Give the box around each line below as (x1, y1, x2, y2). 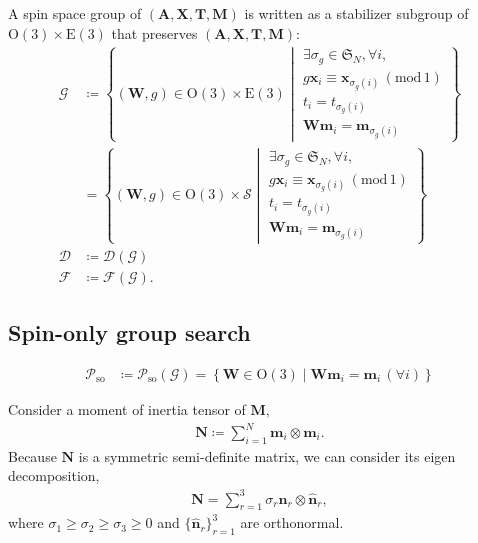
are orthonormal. (240, 512, 344, 533)
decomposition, (8, 465, 100, 486)
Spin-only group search (8, 317, 251, 348)
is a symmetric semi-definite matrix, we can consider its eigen (78, 445, 456, 466)
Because (8, 445, 57, 466)
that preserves (111, 22, 198, 43)
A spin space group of (8, 3, 142, 23)
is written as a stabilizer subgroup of (244, 3, 469, 23)
